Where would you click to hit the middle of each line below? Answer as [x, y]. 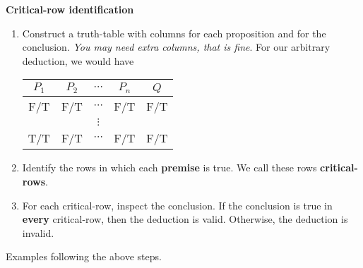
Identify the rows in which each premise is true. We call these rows [169, 167]
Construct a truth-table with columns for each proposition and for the [174, 33]
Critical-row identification [70, 9]
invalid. [38, 232]
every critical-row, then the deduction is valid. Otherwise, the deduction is [185, 219]
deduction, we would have [78, 60]
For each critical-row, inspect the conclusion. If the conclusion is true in [177, 205]
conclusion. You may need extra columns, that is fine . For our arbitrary [176, 47]
